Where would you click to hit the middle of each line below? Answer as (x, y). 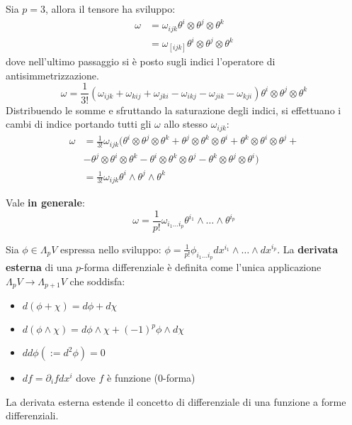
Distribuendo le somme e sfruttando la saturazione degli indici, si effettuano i (174, 110)
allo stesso (186, 124)
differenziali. (32, 415)
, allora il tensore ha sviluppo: (110, 9)
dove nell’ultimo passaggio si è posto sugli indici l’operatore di (141, 61)
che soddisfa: (97, 281)
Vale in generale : (45, 203)
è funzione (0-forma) (151, 377)
